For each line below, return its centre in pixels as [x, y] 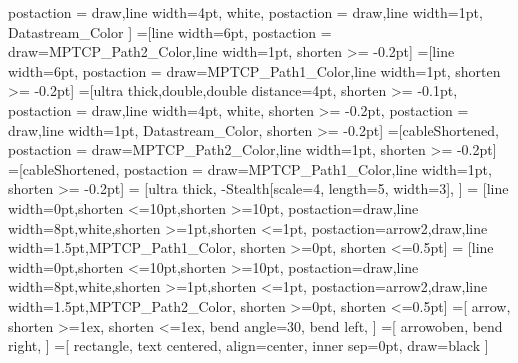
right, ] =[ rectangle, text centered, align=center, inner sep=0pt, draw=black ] [248, 345]
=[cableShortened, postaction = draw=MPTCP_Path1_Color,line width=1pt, [250, 168]
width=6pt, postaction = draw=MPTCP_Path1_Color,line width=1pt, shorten [254, 70]
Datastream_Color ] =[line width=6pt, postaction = [170, 31]
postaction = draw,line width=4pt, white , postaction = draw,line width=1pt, [245, 12]
